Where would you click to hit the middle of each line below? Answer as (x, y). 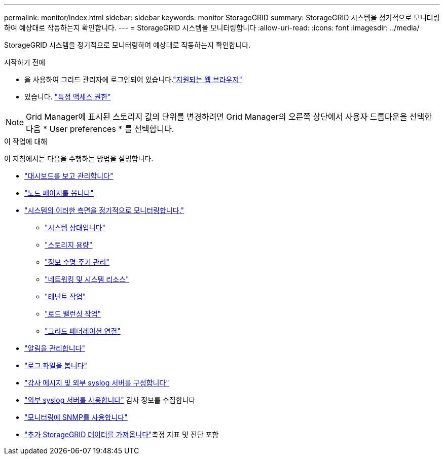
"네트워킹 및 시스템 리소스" (87, 279)
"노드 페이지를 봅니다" (59, 193)
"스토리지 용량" (69, 245)
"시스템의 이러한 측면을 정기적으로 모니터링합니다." (104, 210)
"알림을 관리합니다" (55, 348)
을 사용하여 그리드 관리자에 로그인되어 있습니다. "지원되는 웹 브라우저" (133, 79)
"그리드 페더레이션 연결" (83, 331)
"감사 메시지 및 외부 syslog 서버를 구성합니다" (97, 383)
